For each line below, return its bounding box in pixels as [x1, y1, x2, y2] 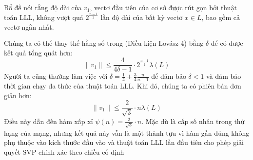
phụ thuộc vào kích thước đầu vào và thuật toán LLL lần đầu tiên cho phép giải [4, 137, 244, 147]
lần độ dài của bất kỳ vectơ [100, 12, 183, 22]
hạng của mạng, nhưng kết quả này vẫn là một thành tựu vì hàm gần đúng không [4, 127, 250, 138]
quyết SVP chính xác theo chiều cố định [4, 146, 124, 157]
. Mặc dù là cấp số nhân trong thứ [141, 116, 245, 126]
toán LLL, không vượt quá [4, 12, 83, 22]
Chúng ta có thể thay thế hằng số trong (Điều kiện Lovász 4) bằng [4, 38, 204, 48]
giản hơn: [4, 90, 32, 100]
